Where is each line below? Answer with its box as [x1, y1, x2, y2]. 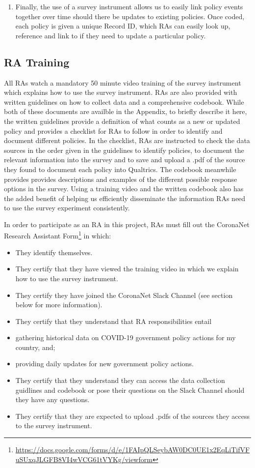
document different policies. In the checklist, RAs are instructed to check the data [4, 135, 250, 146]
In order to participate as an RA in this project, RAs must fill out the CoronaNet [4, 219, 250, 229]
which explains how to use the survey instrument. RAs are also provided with [4, 87, 237, 97]
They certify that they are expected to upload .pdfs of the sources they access [15, 410, 250, 421]
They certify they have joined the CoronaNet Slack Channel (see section [15, 290, 233, 300]
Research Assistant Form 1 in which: [4, 229, 111, 241]
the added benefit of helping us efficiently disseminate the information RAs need [4, 193, 246, 203]
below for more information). [15, 299, 102, 310]
